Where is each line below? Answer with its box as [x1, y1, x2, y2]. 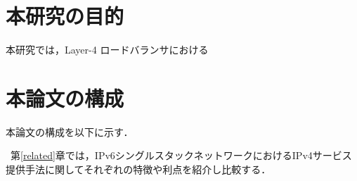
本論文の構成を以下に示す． [6, 124, 134, 139]
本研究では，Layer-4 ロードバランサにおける [6, 42, 209, 57]
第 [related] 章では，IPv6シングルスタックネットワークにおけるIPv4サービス [10, 148, 352, 163]
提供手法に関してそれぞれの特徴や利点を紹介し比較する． [6, 162, 271, 177]
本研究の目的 [6, 1, 124, 30]
